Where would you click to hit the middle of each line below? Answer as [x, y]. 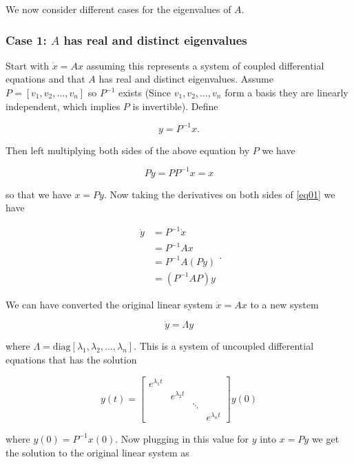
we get [325, 438]
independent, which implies [63, 106]
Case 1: [26, 40]
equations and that [45, 79]
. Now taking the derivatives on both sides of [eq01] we [219, 194]
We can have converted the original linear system [109, 304]
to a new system [284, 304]
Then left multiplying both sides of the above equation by [128, 150]
